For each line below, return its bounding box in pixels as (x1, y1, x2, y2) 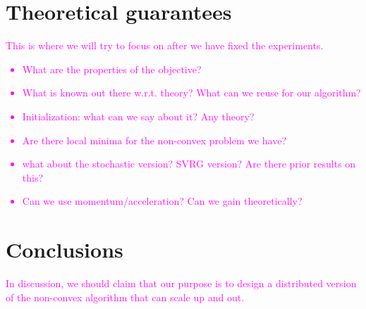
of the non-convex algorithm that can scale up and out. (6, 289, 245, 304)
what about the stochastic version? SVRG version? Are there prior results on (22, 156, 356, 171)
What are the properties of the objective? (22, 61, 202, 76)
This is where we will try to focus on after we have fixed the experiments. (6, 38, 324, 53)
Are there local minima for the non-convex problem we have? (22, 132, 287, 147)
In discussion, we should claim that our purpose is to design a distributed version (6, 276, 357, 290)
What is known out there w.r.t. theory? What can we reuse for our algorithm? (22, 85, 361, 100)
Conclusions (6, 235, 123, 264)
